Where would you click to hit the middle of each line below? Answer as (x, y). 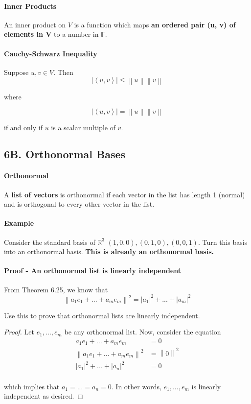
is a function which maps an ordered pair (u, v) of (155, 24)
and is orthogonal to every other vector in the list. (79, 204)
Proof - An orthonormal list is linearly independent (92, 271)
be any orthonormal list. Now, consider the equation (143, 332)
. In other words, (136, 386)
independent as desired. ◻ (44, 396)
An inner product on (35, 24)
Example (19, 223)
